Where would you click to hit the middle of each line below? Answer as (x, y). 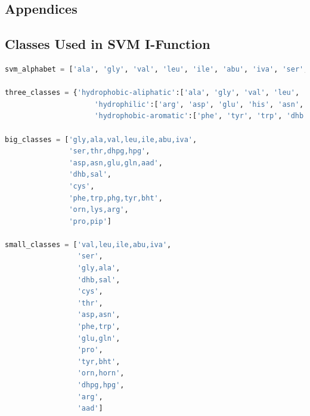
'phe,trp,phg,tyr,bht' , (116, 198)
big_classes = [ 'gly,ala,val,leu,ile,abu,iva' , (101, 139)
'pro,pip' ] (90, 221)
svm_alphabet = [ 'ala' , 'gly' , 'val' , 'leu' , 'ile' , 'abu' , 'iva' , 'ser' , (156, 69)
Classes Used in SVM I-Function (108, 44)
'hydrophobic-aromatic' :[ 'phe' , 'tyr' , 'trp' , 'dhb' (201, 116)
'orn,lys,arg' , (99, 210)
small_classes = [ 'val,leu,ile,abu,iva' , (88, 244)
